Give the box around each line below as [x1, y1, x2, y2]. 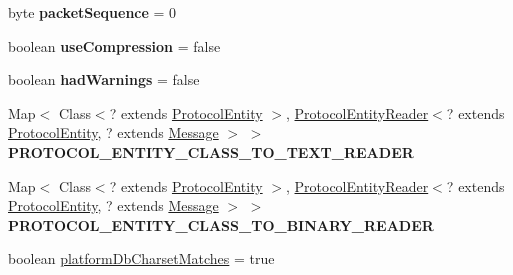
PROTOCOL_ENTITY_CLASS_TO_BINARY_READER [8, 214, 434, 235]
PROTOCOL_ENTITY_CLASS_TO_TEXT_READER [8, 141, 414, 162]
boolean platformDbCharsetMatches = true [8, 248, 275, 269]
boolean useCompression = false [8, 35, 221, 56]
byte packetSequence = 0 [8, 2, 177, 22]
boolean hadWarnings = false [8, 69, 200, 90]
